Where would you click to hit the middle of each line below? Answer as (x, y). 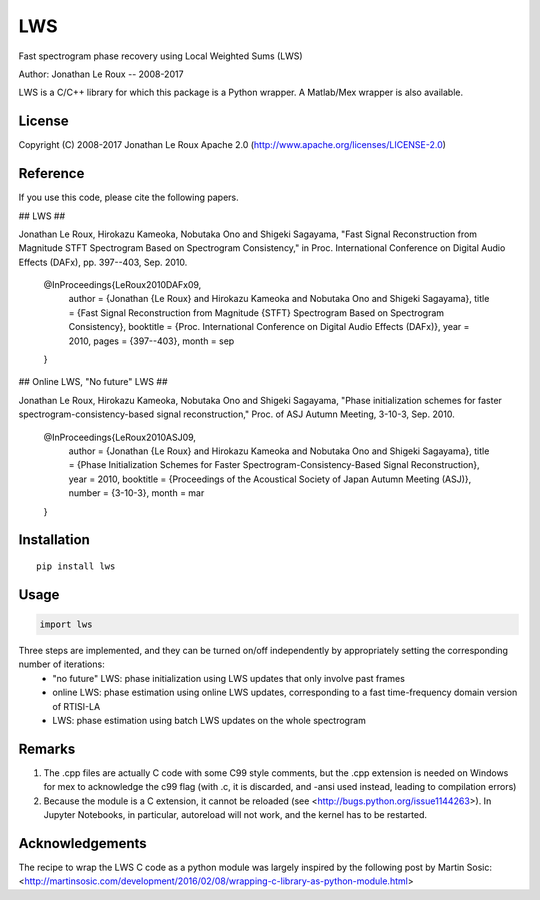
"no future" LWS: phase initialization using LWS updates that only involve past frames (228, 678)
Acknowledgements (82, 843)
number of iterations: (61, 664)
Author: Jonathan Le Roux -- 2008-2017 (101, 74)
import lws (66, 624)
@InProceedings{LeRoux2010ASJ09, (120, 437)
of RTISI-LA (76, 706)
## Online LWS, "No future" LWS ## (93, 382)
